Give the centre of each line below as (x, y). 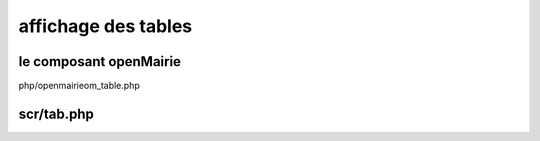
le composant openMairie (100, 61)
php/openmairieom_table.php (79, 86)
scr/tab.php (56, 113)
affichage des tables (105, 26)
